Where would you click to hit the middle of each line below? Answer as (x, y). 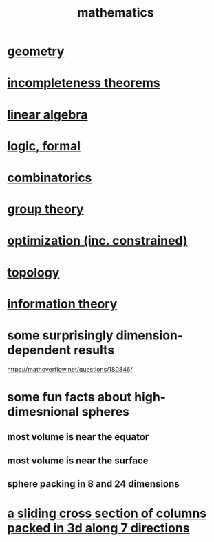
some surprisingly (60, 335)
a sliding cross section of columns (107, 513)
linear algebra (47, 114)
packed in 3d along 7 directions (99, 528)
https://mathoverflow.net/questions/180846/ (70, 369)
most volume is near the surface (78, 460)
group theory (45, 209)
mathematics (116, 13)
